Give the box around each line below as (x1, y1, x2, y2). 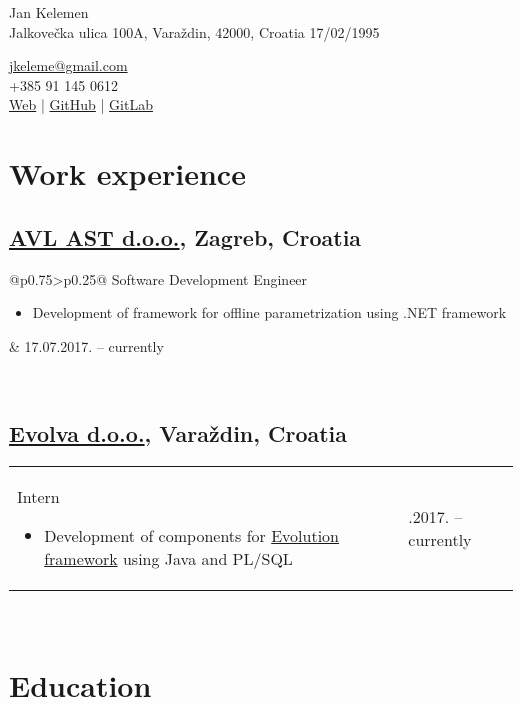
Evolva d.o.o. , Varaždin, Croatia (9, 418, 348, 449)
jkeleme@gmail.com (9, 55, 128, 76)
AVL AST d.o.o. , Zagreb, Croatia (9, 221, 362, 252)
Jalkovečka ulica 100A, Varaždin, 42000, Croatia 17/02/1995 (9, 21, 380, 42)
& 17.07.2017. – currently (9, 335, 164, 356)
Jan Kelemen (9, 2, 89, 22)
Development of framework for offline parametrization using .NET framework (32, 302, 507, 323)
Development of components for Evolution (44, 524, 340, 548)
